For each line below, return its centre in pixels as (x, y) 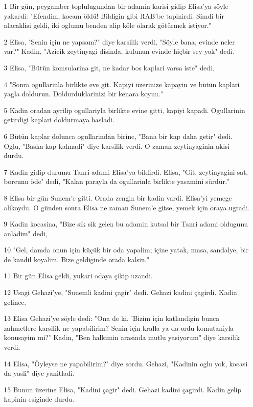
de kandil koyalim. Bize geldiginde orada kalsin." (77, 259)
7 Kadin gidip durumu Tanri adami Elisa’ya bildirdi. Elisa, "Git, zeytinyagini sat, (126, 171)
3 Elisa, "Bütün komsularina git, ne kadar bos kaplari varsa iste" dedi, (109, 67)
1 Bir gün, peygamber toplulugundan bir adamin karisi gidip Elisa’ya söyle (116, 6)
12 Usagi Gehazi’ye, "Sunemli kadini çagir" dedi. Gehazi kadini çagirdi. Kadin (121, 292)
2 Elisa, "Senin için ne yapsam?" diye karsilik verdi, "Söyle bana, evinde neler (120, 41)
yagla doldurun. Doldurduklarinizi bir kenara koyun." (84, 94)
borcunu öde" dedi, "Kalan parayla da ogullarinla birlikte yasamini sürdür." (117, 181)
